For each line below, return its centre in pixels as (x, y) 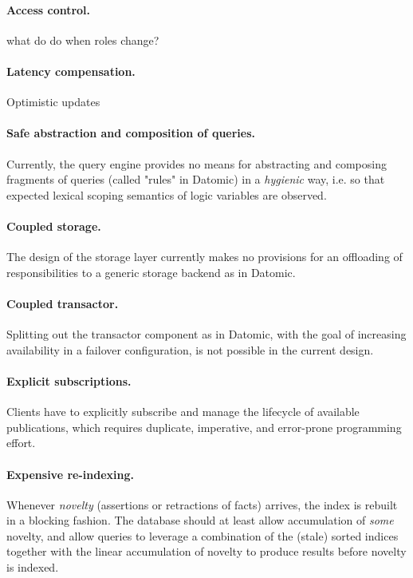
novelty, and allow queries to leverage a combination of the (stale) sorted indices (203, 535)
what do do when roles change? (83, 40)
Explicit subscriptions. (69, 380)
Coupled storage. (54, 226)
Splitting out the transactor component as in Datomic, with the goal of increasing (206, 334)
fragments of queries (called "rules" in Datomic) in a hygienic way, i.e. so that (196, 179)
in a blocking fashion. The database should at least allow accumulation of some (200, 520)
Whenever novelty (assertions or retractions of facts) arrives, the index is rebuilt (202, 504)
